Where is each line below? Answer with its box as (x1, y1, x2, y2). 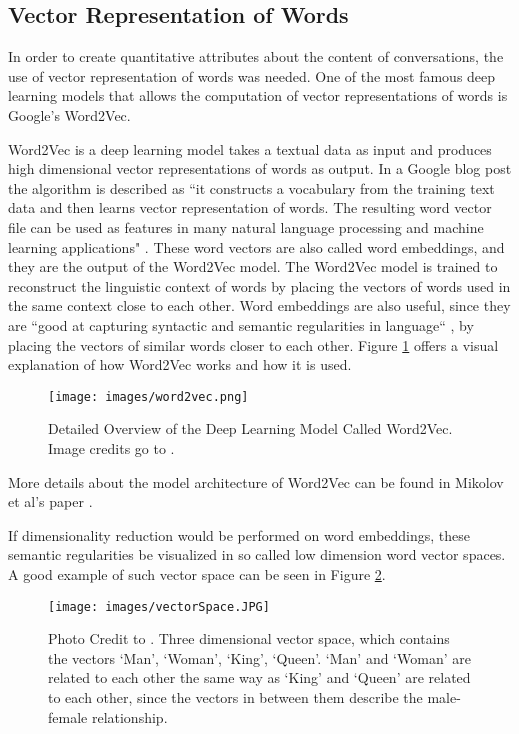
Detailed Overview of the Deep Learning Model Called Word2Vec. (48, 418, 453, 439)
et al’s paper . (8, 491, 93, 512)
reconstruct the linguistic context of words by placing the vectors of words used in (8, 275, 511, 296)
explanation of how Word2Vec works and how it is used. (8, 354, 352, 375)
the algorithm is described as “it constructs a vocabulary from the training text (8, 177, 495, 198)
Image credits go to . (48, 437, 175, 458)
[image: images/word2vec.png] (48, 389, 249, 404)
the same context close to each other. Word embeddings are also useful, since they (8, 295, 511, 316)
